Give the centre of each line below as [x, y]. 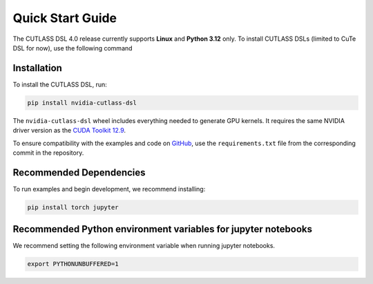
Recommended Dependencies [79, 172]
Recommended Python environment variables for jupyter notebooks [163, 229]
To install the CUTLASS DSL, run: [60, 84]
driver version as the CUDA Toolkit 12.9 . [69, 131]
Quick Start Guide [65, 18]
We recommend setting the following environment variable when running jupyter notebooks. [144, 246]
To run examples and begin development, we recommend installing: [109, 189]
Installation [37, 68]
